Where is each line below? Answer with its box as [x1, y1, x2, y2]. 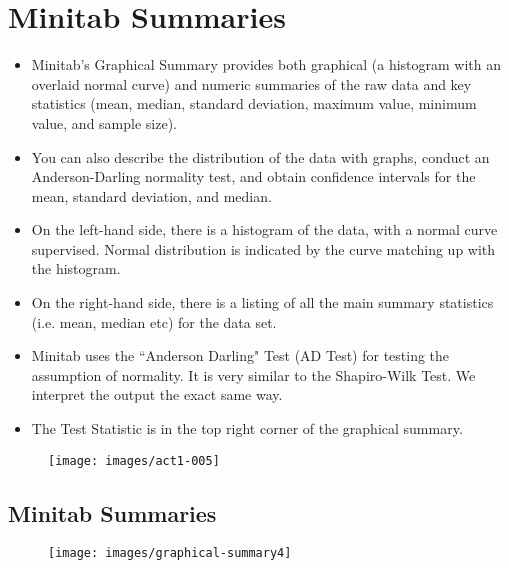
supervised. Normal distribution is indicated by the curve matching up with [31, 238, 496, 259]
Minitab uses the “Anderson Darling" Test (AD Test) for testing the [31, 345, 450, 366]
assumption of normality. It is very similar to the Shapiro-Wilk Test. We [31, 364, 476, 385]
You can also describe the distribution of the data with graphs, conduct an [31, 146, 490, 167]
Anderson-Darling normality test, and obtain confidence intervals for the [31, 166, 476, 187]
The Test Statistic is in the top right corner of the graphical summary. [31, 418, 463, 439]
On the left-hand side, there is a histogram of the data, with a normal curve [31, 219, 498, 240]
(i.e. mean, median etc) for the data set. [31, 311, 277, 332]
